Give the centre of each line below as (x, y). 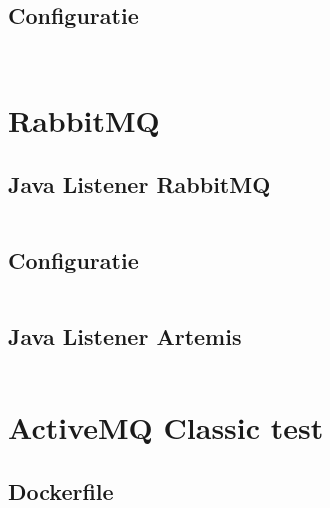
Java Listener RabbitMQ (139, 183)
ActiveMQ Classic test (166, 427)
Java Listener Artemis (125, 336)
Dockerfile (61, 490)
